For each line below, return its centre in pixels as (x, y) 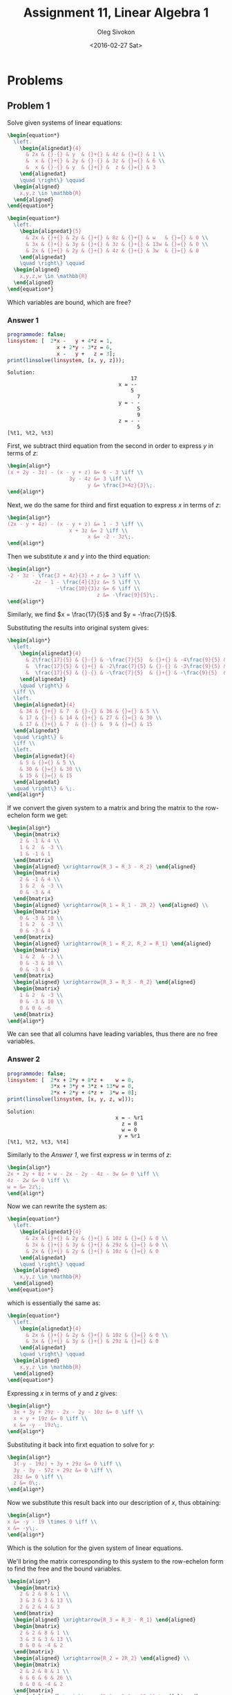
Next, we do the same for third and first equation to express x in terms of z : (114, 505)
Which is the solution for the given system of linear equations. (95, 1548)
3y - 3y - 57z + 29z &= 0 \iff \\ (63, 1470)
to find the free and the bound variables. (65, 1568)
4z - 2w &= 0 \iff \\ (38, 1180)
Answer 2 (23, 1059)
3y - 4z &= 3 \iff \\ (100, 479)
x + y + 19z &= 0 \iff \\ (51, 1418)
